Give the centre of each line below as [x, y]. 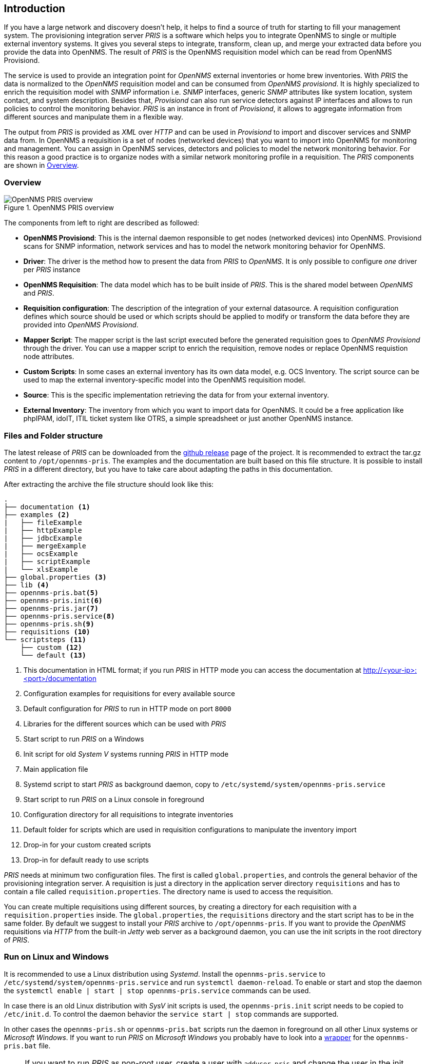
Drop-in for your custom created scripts [87, 844]
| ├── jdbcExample [43, 538]
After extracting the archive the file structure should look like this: [109, 484]
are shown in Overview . [41, 165]
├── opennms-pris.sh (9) [49, 624]
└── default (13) [53, 655]
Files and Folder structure [54, 435]
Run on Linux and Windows [57, 957]
